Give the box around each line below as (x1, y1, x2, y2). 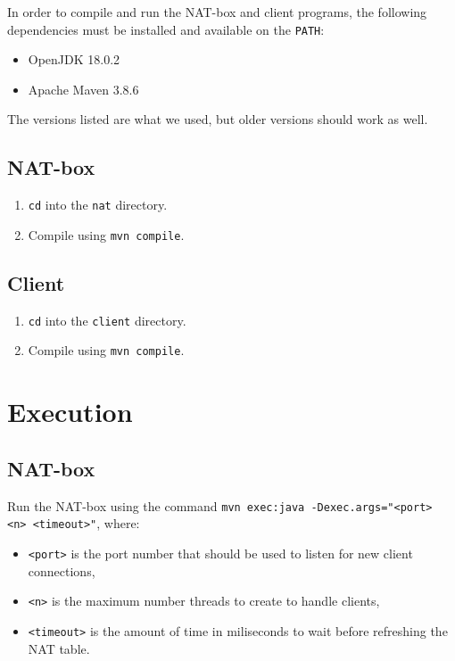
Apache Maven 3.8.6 (28, 79, 139, 98)
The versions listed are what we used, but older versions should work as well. (7, 110, 428, 128)
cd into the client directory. (28, 310, 186, 329)
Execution (7, 393, 133, 430)
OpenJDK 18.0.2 (28, 50, 120, 69)
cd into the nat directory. (28, 195, 168, 214)
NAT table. (28, 639, 90, 657)
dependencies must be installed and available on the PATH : (7, 20, 325, 38)
